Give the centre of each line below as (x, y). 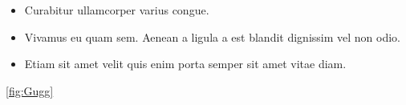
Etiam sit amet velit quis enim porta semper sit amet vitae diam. (185, 64)
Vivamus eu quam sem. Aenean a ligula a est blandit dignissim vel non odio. (212, 36)
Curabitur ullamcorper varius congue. (117, 10)
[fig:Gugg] (30, 90)
